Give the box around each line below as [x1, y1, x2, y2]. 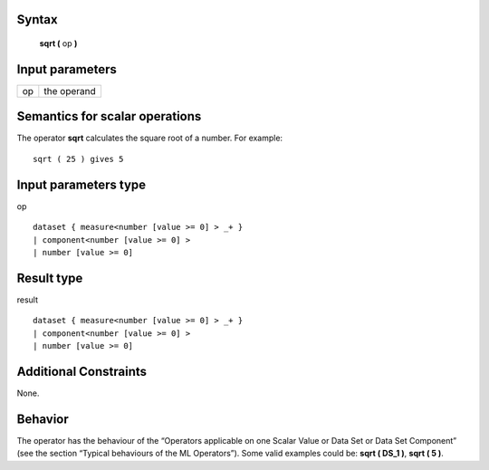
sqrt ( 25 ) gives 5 [33, 154, 124, 164]
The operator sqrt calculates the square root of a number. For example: [16, 132, 283, 144]
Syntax [16, 12, 58, 27]
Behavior [16, 411, 70, 427]
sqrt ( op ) [39, 38, 78, 49]
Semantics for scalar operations [16, 109, 202, 124]
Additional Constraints [16, 363, 148, 379]
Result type [16, 270, 83, 285]
